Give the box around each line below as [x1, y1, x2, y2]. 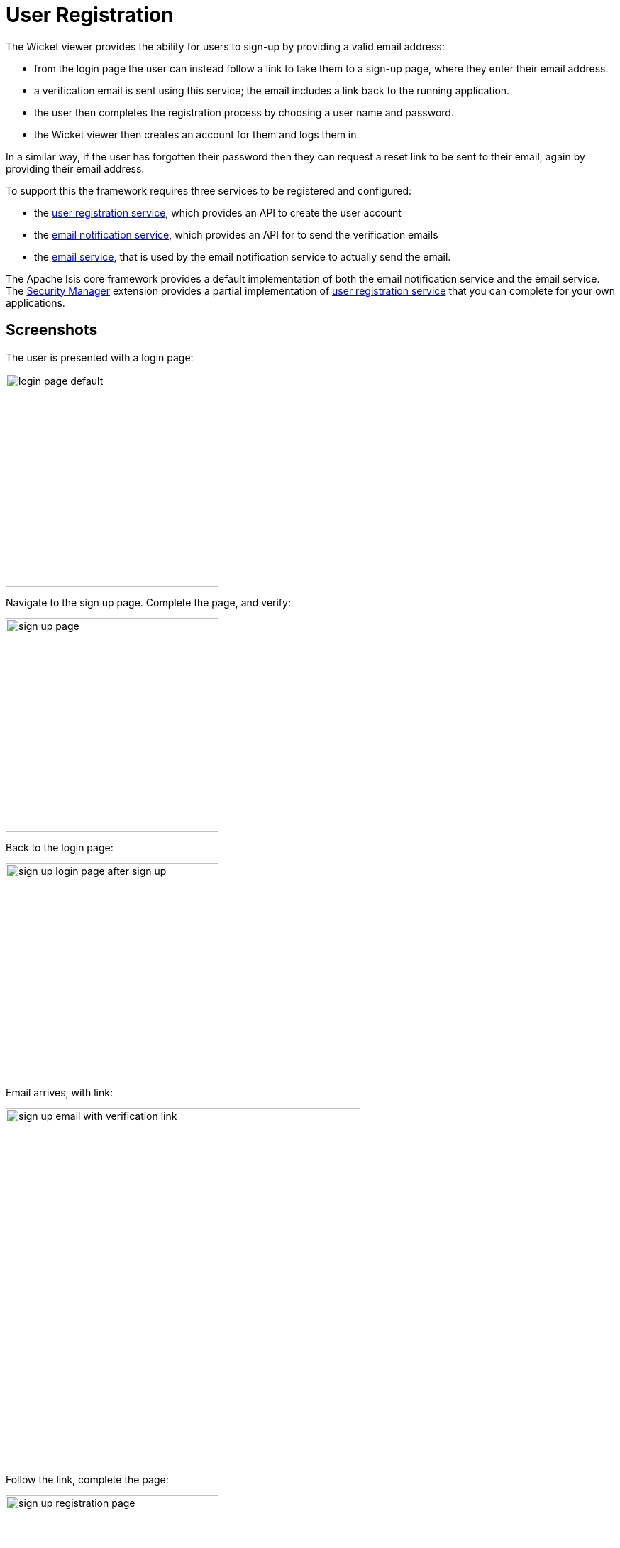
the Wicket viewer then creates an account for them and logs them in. [34, 128, 360, 141]
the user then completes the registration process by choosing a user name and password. [34, 106, 454, 119]
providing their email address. [6, 162, 145, 175]
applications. [6, 296, 65, 309]
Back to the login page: [6, 841, 114, 854]
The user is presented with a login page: [6, 351, 194, 364]
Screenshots [6, 321, 98, 339]
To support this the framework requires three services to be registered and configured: [6, 184, 412, 197]
